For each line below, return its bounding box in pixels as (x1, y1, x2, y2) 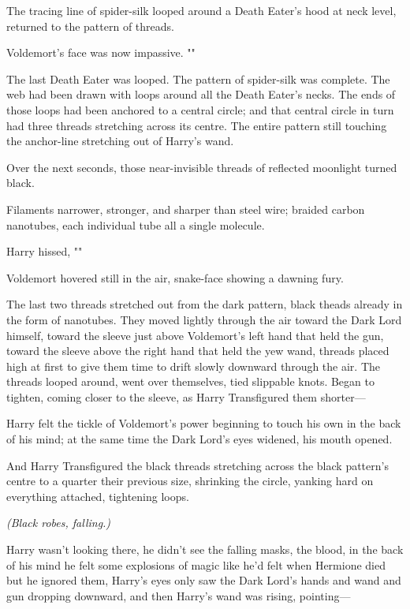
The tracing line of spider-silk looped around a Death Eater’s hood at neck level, (6, 2, 397, 18)
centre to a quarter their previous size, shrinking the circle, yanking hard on (6, 473, 374, 489)
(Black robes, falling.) (6, 514, 111, 531)
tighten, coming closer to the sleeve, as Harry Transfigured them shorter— (6, 388, 366, 405)
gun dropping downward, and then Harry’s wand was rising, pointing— (6, 587, 351, 603)
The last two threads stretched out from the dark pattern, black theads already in (6, 296, 403, 312)
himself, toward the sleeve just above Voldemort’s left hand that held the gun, (6, 327, 384, 343)
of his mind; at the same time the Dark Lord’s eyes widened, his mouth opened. (6, 431, 393, 447)
